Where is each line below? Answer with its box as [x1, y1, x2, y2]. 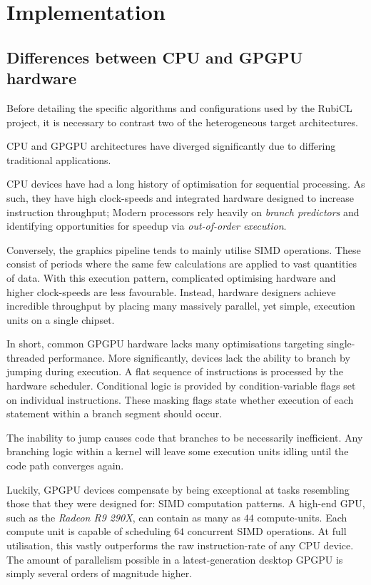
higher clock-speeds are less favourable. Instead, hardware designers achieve [6, 284, 336, 299]
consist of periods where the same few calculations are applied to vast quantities [6, 256, 357, 271]
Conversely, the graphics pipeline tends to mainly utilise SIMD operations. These [6, 242, 361, 257]
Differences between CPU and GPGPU [6, 46, 303, 68]
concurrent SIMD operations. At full [187, 524, 347, 539]
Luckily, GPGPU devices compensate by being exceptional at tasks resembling [6, 482, 350, 497]
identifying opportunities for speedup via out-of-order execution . [6, 218, 287, 233]
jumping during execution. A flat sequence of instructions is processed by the [6, 364, 343, 379]
